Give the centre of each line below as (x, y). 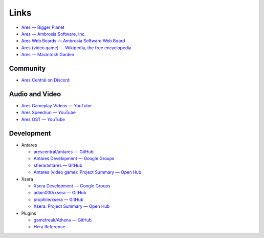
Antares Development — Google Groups (74, 159)
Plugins (29, 213)
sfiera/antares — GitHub (58, 165)
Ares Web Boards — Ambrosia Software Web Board (73, 41)
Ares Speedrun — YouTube (48, 113)
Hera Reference (49, 227)
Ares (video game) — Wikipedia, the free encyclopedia (76, 48)
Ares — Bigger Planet (43, 27)
